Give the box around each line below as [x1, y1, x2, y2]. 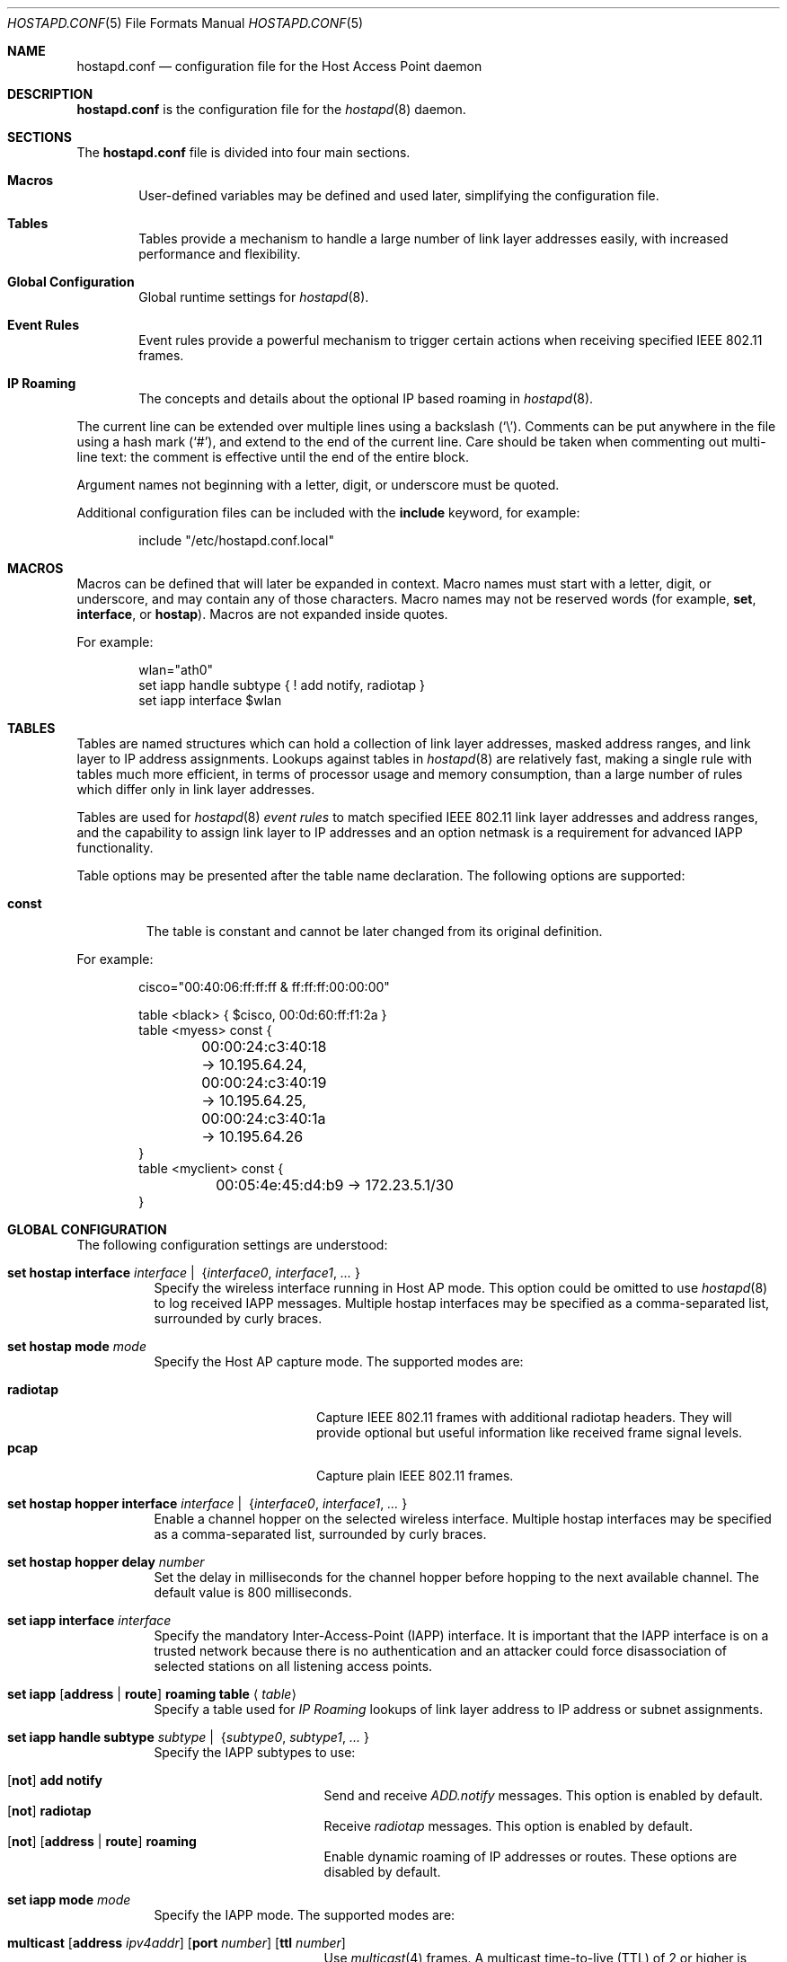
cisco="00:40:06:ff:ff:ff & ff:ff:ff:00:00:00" [138, 979, 390, 994]
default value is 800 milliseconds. [154, 1585, 352, 1600]
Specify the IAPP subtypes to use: [154, 1745, 356, 1760]
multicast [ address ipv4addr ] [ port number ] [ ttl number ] [7, 1935, 346, 1950]
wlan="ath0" [138, 662, 214, 677]
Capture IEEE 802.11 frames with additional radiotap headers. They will [316, 1410, 732, 1425]
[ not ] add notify [7, 1772, 102, 1788]
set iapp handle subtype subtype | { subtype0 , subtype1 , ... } [7, 1729, 370, 1745]
